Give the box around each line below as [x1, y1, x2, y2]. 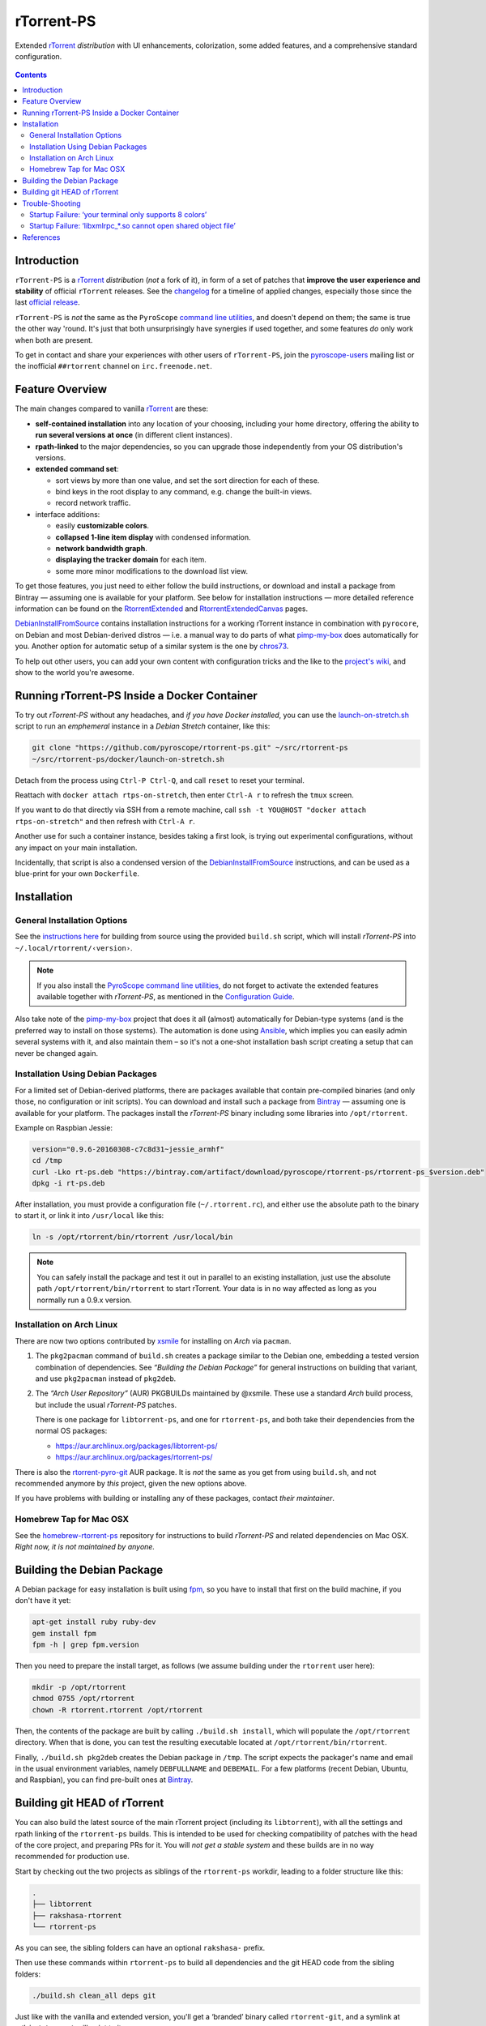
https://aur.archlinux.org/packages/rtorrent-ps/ [55, 1452, 213, 1462]
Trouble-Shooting [22, 199, 81, 208]
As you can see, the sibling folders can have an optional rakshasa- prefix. [15, 1943, 266, 1952]
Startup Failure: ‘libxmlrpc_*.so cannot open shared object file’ [29, 221, 237, 231]
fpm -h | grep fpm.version [32, 1640, 139, 1649]
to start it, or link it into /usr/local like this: [15, 1211, 164, 1220]
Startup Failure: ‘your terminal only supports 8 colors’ [29, 210, 207, 220]
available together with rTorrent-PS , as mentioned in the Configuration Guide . [36, 992, 295, 1002]
